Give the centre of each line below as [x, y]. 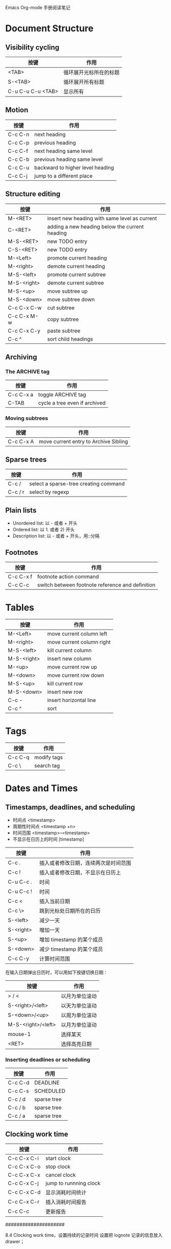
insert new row [65, 692]
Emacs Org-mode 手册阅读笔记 [38, 7]
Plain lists [21, 510]
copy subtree [63, 319]
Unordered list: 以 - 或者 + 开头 [45, 523]
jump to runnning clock [73, 1183]
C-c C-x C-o [24, 1167]
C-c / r [16, 492]
